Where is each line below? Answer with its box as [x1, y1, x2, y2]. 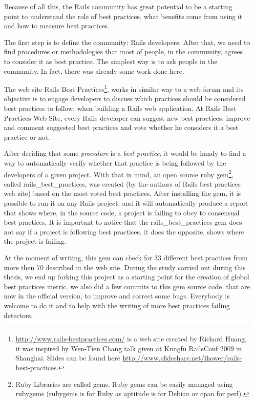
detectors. [4, 310, 33, 320]
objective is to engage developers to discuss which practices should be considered [4, 93, 246, 104]
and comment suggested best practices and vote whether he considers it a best [4, 122, 239, 132]
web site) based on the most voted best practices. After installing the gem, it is [4, 188, 241, 198]
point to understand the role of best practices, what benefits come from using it [4, 11, 243, 21]
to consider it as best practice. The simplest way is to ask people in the [4, 56, 217, 66]
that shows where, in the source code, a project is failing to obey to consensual [4, 207, 240, 217]
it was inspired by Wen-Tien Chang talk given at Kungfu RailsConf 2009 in [15, 343, 242, 353]
